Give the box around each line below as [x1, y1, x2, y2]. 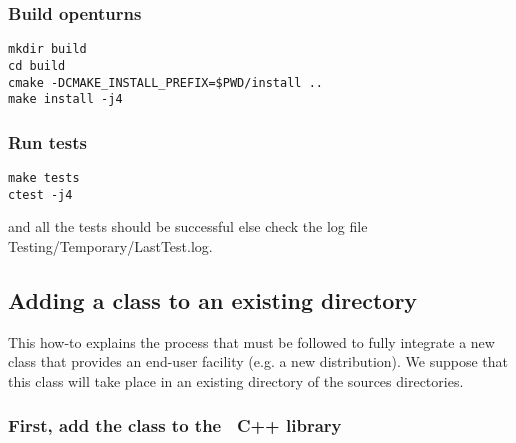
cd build [8, 58, 66, 73]
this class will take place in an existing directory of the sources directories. [8, 370, 464, 391]
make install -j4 [8, 92, 123, 107]
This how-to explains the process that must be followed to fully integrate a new [8, 331, 495, 352]
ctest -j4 [8, 187, 73, 202]
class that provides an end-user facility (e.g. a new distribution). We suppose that [8, 351, 509, 372]
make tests [8, 171, 80, 186]
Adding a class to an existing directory [8, 284, 418, 315]
